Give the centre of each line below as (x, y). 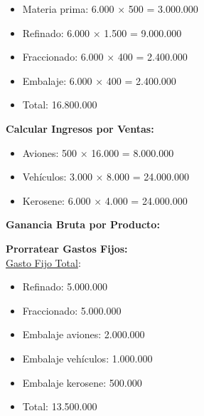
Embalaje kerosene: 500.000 (82, 382)
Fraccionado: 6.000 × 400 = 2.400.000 (105, 57)
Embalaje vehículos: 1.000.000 (87, 358)
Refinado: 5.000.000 (65, 286)
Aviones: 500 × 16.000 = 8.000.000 (98, 152)
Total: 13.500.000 (60, 406)
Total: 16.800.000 (60, 105)
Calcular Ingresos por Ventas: (80, 128)
